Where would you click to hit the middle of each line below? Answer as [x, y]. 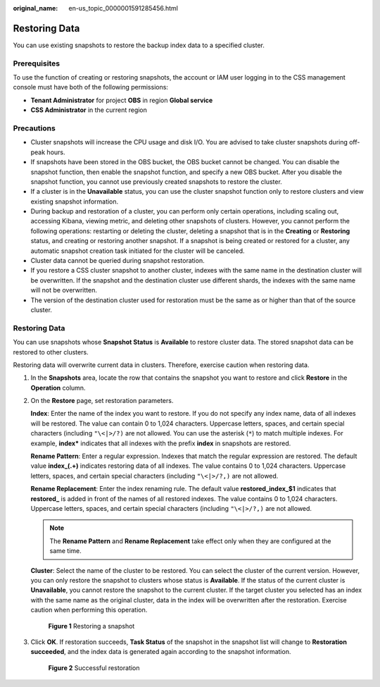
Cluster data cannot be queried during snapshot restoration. [118, 261]
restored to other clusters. [51, 352]
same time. [66, 551]
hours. [56, 152]
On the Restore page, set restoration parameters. [102, 401]
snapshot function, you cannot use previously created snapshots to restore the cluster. [157, 181]
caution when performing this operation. [89, 610]
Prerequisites [36, 63]
